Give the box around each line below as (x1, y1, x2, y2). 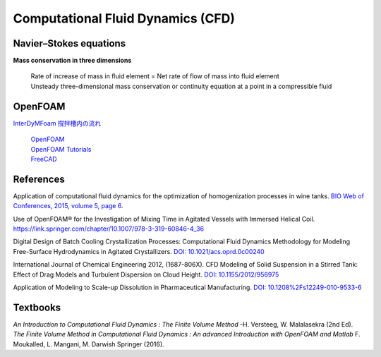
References (13, 173, 65, 185)
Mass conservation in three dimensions (13, 56, 132, 65)
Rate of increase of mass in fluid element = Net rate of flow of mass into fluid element (30, 72, 280, 80)
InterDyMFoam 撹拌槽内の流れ (13, 119, 102, 127)
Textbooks (13, 301, 61, 313)
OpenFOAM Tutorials (30, 145, 92, 153)
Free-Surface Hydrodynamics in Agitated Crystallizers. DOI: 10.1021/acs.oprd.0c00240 (13, 247, 265, 255)
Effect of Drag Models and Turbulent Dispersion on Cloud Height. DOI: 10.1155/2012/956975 (13, 270, 279, 279)
